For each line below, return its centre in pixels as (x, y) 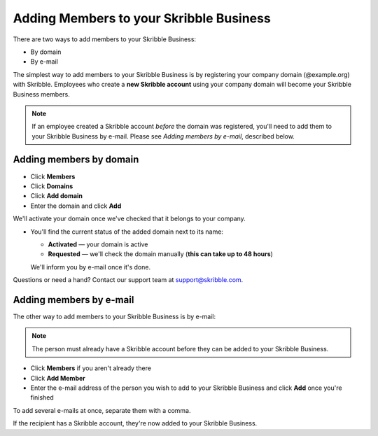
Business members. (41, 94)
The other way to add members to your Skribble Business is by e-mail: (114, 316)
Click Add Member (58, 378)
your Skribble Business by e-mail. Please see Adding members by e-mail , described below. (163, 136)
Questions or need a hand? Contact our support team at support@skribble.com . (128, 280)
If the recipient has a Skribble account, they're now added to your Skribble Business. (135, 423)
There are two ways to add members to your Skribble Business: (104, 39)
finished (42, 398)
